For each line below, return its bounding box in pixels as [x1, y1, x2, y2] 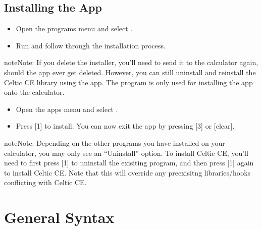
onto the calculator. [4, 87, 65, 97]
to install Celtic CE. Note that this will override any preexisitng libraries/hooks [4, 167, 251, 178]
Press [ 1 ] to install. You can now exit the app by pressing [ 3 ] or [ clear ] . [16, 121, 235, 131]
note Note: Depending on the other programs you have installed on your [4, 137, 225, 148]
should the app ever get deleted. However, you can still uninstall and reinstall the [4, 67, 256, 77]
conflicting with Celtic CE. [4, 177, 87, 188]
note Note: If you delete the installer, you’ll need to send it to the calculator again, [4, 57, 258, 68]
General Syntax [4, 207, 115, 227]
